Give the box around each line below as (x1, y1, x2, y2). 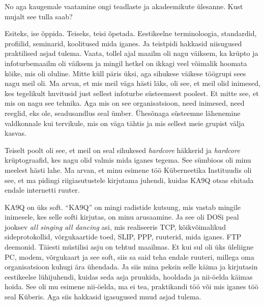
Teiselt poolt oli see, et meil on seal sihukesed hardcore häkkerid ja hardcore (5, 144, 240, 155)
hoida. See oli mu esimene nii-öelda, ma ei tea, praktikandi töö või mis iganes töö (5, 281, 258, 292)
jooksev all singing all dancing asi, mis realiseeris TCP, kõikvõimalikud (5, 221, 226, 232)
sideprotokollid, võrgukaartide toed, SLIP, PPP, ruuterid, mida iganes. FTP (5, 231, 242, 242)
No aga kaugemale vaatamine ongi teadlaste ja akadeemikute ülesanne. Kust (5, 1, 243, 11)
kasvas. (5, 128, 26, 138)
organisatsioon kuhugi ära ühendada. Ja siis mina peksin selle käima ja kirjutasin (5, 261, 258, 272)
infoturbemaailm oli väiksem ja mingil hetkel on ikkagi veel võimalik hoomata (5, 57, 247, 68)
